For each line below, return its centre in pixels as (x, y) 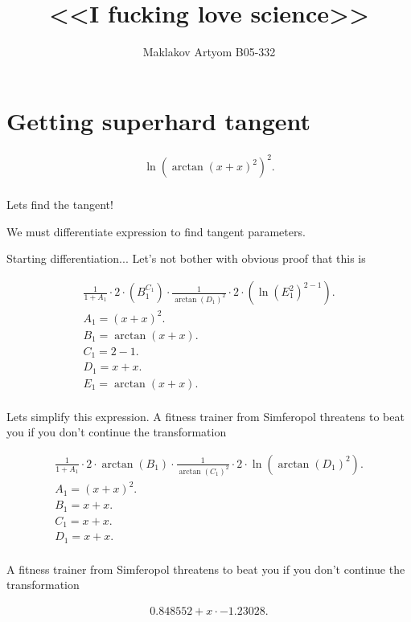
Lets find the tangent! (60, 205)
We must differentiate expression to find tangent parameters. (156, 231)
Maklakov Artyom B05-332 (209, 52)
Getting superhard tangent (159, 120)
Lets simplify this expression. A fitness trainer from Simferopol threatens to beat (205, 416)
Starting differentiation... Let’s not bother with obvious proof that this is (186, 258)
